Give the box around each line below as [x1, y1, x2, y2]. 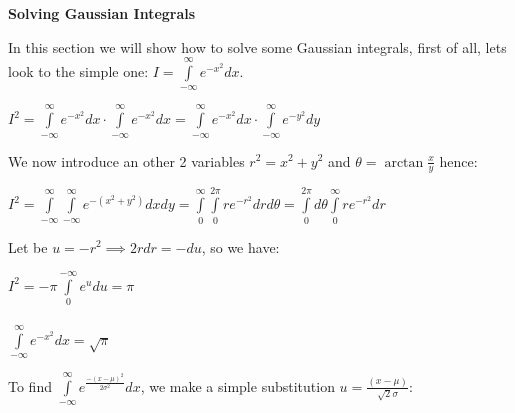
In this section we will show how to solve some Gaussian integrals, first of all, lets [8, 36, 507, 57]
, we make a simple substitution [140, 375, 335, 396]
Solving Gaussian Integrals [8, 3, 196, 23]
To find [8, 375, 52, 396]
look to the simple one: [8, 60, 149, 81]
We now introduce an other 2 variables [8, 150, 245, 171]
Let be [8, 236, 48, 257]
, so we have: [201, 236, 280, 257]
